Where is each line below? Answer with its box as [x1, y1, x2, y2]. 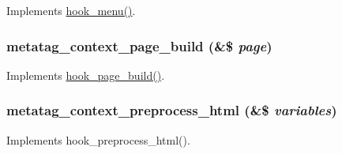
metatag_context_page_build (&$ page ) [6, 36, 272, 55]
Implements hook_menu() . [6, 2, 136, 18]
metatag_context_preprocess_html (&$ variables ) [6, 100, 337, 120]
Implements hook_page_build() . [6, 66, 165, 83]
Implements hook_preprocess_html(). [6, 131, 190, 148]
